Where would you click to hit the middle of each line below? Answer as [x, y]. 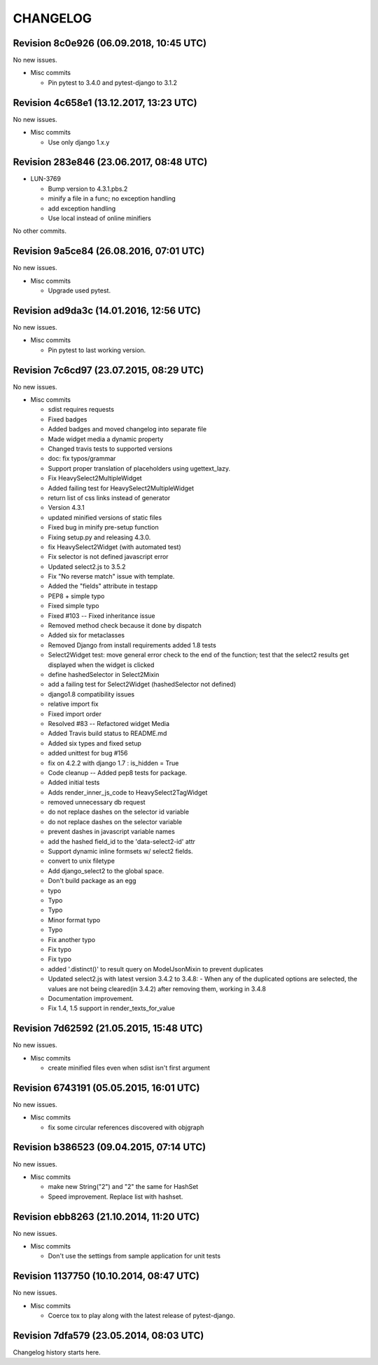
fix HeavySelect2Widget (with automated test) [114, 546]
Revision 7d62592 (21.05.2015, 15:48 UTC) [108, 1029]
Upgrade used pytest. [79, 290]
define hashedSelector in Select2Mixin [104, 674]
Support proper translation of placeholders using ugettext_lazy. [139, 468]
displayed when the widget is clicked [101, 665]
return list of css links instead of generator [109, 497]
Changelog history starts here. [57, 1352]
